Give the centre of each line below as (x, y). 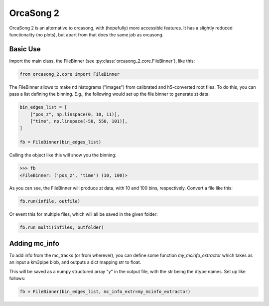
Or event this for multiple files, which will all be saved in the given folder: (83, 214)
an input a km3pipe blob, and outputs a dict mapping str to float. (75, 262)
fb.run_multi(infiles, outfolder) (62, 228)
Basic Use (25, 49)
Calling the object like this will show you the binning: (63, 155)
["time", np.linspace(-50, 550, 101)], (79, 121)
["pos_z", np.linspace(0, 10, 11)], (75, 114)
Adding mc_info (34, 243)
